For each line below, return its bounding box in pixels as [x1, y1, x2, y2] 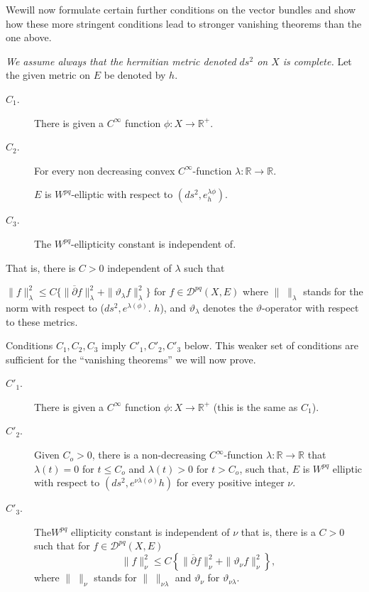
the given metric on [6, 67, 91, 82]
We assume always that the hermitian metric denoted [6, 53, 236, 68]
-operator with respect [262, 300, 359, 314]
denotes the [203, 300, 253, 314]
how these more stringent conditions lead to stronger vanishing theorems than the [6, 16, 362, 31]
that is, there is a [241, 524, 316, 539]
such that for [34, 538, 90, 553]
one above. [6, 30, 52, 45]
